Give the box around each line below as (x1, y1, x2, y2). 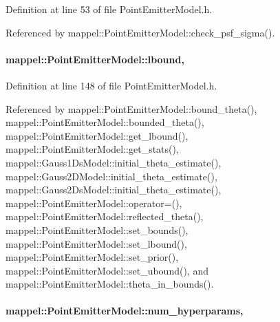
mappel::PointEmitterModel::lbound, (6, 52, 184, 66)
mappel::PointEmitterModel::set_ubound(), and (6, 263, 208, 277)
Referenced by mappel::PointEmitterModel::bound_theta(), (6, 101, 257, 116)
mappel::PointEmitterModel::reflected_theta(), (6, 209, 204, 224)
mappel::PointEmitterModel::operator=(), (6, 195, 182, 210)
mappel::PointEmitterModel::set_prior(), (6, 250, 179, 264)
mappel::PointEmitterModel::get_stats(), (6, 142, 179, 156)
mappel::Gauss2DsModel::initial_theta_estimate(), (6, 182, 222, 197)
